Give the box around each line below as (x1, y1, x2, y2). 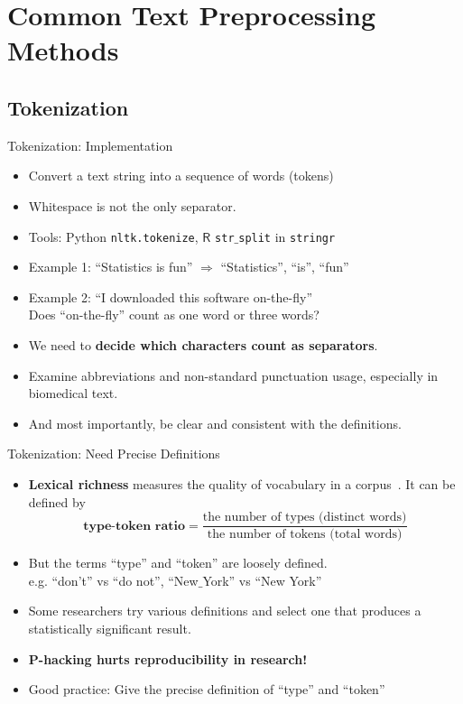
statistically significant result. (28, 618, 191, 637)
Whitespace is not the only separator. (28, 196, 236, 215)
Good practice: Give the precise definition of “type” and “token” (28, 680, 385, 699)
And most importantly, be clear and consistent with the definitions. (28, 413, 402, 432)
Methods (7, 32, 119, 69)
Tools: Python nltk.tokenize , (28, 227, 199, 245)
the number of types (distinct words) (202, 511, 407, 524)
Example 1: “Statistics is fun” (28, 257, 193, 276)
